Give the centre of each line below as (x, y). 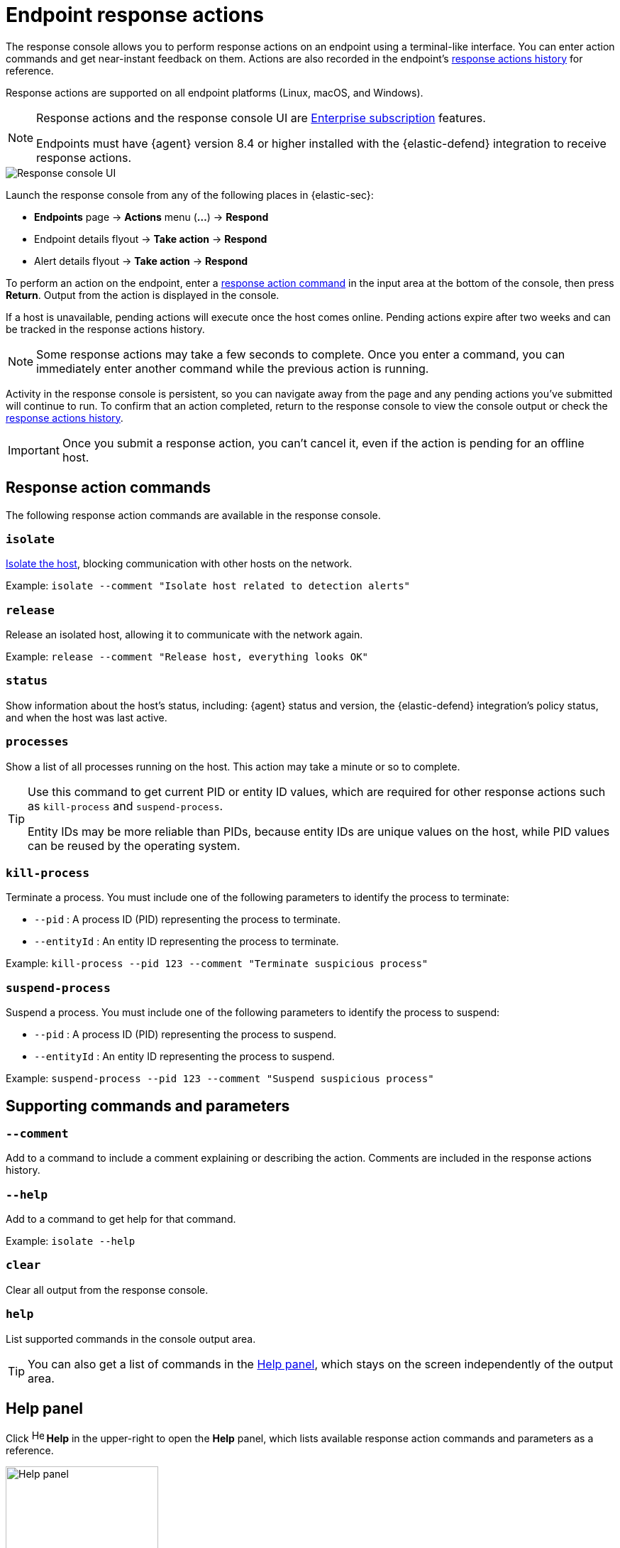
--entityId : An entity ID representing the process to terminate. (187, 942)
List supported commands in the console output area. (131, 1339)
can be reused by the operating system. (134, 845)
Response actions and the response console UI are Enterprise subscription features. (261, 118)
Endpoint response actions (135, 15)
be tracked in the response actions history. (105, 329)
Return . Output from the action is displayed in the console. (143, 295)
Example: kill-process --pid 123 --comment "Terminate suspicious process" (217, 964)
